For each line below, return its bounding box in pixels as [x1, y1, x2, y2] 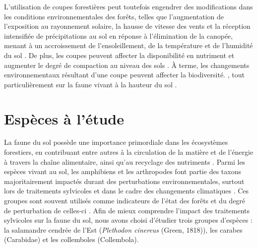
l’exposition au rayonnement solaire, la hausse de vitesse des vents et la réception [4, 21, 251, 31]
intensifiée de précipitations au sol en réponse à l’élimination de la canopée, [4, 30, 233, 41]
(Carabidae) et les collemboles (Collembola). [4, 234, 139, 245]
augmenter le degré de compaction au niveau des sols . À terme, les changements [4, 60, 250, 70]
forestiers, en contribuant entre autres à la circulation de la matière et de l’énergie [4, 147, 254, 157]
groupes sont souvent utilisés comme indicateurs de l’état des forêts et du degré [4, 195, 246, 206]
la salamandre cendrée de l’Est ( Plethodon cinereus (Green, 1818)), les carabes [4, 224, 243, 235]
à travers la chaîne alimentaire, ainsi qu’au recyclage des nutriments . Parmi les [4, 156, 246, 167]
